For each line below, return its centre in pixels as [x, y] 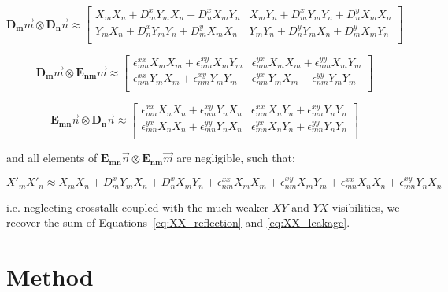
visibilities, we [366, 207]
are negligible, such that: [236, 158]
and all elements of [52, 158]
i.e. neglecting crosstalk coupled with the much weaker [138, 207]
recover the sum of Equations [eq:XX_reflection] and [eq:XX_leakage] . [178, 222]
